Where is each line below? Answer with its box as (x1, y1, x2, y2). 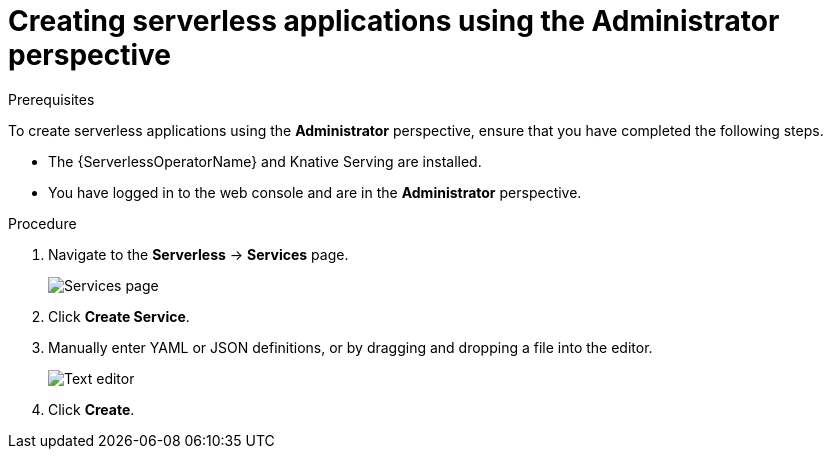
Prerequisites (8, 90, 95, 108)
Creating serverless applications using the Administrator (8, 4, 780, 38)
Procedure (8, 214, 77, 232)
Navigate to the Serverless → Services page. (48, 245, 349, 263)
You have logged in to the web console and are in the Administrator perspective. (48, 183, 582, 201)
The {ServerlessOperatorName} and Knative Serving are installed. (48, 152, 482, 170)
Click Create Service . (48, 307, 190, 325)
